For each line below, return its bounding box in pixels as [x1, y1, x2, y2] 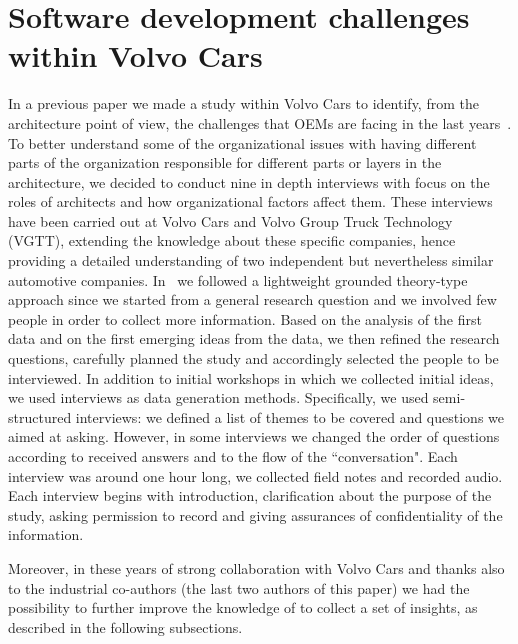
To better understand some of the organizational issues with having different [8, 132, 477, 153]
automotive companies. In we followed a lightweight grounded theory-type [8, 269, 468, 290]
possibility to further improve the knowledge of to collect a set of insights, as [8, 597, 478, 618]
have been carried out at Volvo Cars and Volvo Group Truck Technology [8, 210, 453, 231]
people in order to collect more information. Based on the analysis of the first [8, 308, 482, 329]
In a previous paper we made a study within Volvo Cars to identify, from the [8, 93, 479, 114]
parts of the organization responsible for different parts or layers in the [8, 152, 442, 173]
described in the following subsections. [8, 616, 243, 637]
